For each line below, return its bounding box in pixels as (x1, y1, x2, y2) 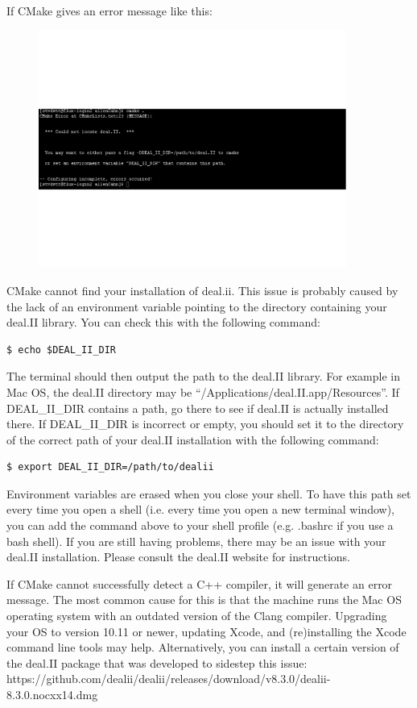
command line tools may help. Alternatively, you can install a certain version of (6, 639, 399, 656)
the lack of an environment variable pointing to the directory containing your (6, 298, 387, 314)
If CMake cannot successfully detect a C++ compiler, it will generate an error (6, 575, 393, 592)
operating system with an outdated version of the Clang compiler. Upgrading (6, 607, 387, 624)
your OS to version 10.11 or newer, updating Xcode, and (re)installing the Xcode (6, 623, 407, 639)
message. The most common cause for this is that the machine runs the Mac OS (6, 591, 402, 608)
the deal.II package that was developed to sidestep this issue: (6, 654, 308, 671)
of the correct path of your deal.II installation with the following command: (6, 431, 379, 448)
